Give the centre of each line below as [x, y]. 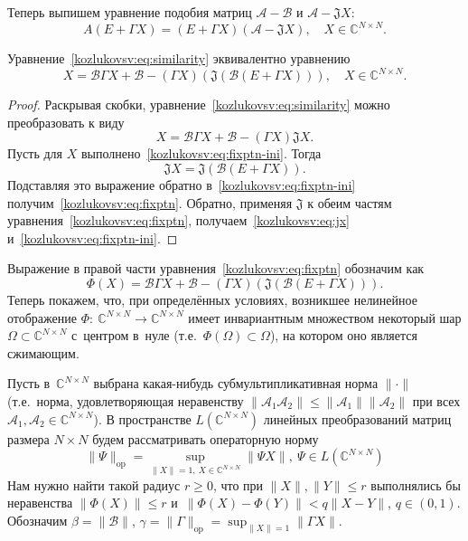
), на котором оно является [343, 335]
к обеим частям [350, 202]
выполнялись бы [416, 484]
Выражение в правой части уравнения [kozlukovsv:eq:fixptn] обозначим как [216, 268]
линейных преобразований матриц [357, 418]
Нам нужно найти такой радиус [94, 484]
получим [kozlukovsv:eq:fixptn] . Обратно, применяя [150, 202]
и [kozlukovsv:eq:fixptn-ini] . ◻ [93, 237]
